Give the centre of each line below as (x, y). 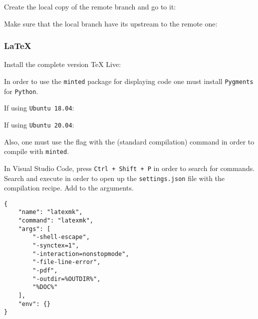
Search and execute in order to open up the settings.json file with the (115, 178)
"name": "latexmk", (50, 212)
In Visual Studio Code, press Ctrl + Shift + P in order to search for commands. (129, 168)
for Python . (21, 91)
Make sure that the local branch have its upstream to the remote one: (111, 23)
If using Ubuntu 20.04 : (39, 124)
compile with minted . (37, 151)
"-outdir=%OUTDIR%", (67, 279)
